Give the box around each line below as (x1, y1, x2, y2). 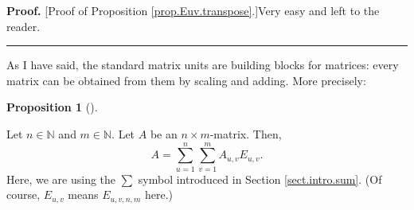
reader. (6, 17, 41, 34)
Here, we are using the (6, 170, 116, 187)
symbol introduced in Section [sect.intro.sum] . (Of (138, 170, 382, 187)
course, (6, 186, 41, 203)
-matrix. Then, (209, 125, 282, 142)
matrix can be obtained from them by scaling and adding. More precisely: (6, 72, 366, 88)
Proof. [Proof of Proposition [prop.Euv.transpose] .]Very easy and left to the (6, 2, 380, 18)
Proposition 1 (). (6, 99, 98, 115)
